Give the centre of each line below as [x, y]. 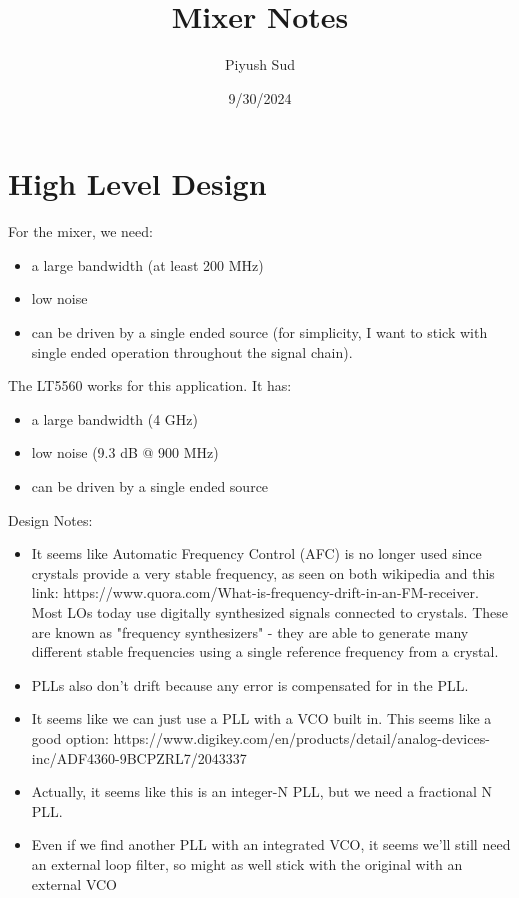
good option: [70, 737]
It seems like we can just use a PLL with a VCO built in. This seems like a [261, 718]
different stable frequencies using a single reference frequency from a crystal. [265, 651]
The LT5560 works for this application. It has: [150, 385]
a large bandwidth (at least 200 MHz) [147, 264]
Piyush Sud [260, 64]
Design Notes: [50, 519]
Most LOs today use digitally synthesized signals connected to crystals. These [269, 611]
